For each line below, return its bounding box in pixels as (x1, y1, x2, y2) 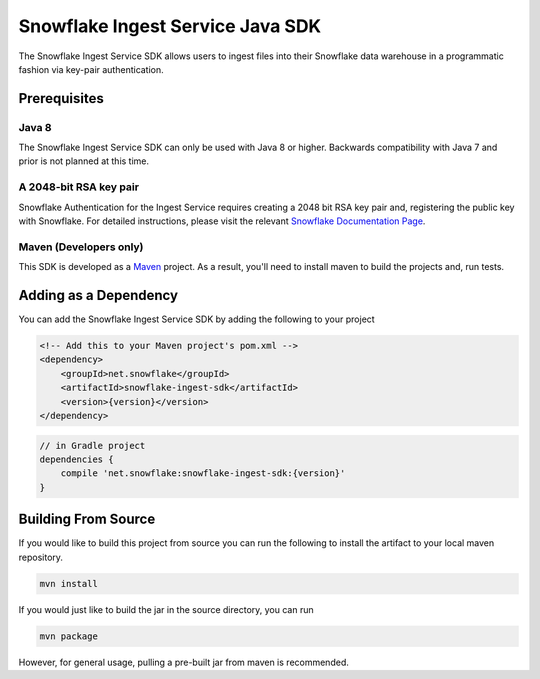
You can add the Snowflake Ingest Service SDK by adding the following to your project (18, 313, 375, 325)
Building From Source (18, 511, 156, 528)
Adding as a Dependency (18, 286, 179, 304)
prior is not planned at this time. (18, 155, 150, 167)
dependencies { (39, 453, 114, 465)
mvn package (39, 630, 99, 642)
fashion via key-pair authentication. (18, 63, 164, 75)
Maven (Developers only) (18, 240, 144, 254)
